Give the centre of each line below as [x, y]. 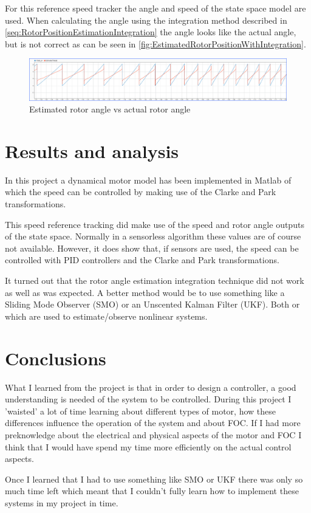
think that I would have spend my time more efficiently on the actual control [148, 446]
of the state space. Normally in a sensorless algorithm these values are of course [153, 236]
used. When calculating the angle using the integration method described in [146, 20]
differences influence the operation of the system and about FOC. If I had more [153, 423]
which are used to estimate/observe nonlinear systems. [106, 316]
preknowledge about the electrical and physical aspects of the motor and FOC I [153, 434]
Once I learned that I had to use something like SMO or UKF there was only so [154, 479]
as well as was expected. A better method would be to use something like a [145, 292]
